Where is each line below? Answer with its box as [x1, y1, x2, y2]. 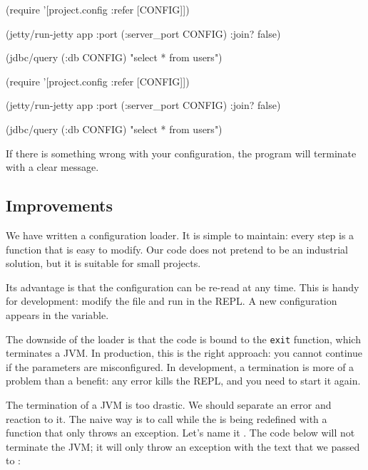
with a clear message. [6, 160, 99, 174]
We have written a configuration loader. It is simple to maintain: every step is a [6, 227, 354, 242]
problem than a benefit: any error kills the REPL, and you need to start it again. [6, 373, 361, 388]
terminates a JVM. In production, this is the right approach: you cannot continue [6, 345, 362, 360]
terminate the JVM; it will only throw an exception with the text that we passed [6, 439, 360, 454]
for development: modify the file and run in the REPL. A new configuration [6, 293, 337, 308]
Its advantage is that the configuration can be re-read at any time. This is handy [6, 279, 359, 294]
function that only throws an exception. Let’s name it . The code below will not [6, 425, 355, 440]
